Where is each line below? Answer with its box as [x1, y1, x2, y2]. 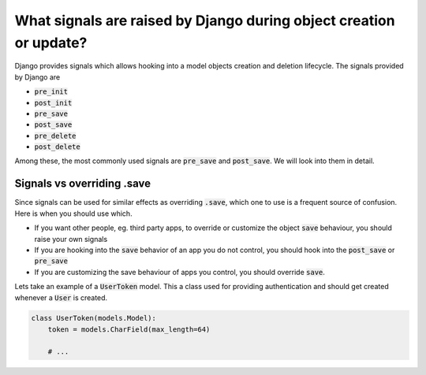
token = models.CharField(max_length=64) [47, 325, 211, 334]
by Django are [14, 72, 61, 82]
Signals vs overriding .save [14, 177, 151, 191]
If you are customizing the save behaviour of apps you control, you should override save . [34, 267, 325, 277]
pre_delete [34, 131, 77, 140]
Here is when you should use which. [14, 209, 133, 218]
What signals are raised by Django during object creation [14, 12, 395, 29]
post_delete [34, 143, 80, 151]
